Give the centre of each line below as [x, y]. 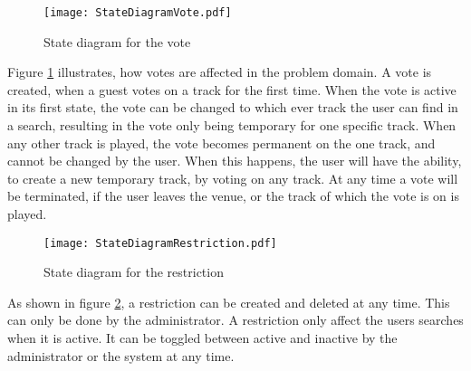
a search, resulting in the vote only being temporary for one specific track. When [232, 125]
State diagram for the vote [117, 41]
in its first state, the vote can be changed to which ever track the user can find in [233, 107]
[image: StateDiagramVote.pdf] [138, 13]
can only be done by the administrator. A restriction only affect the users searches [235, 320]
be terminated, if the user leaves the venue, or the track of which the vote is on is [233, 196]
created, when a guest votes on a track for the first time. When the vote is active [232, 89]
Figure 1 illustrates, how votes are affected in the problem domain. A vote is [220, 72]
